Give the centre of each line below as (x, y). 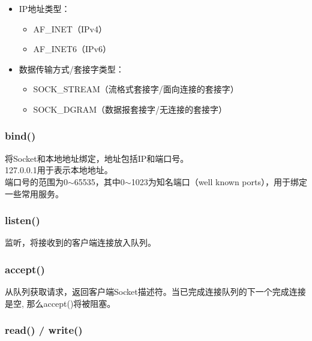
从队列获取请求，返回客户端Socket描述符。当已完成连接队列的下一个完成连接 (155, 292)
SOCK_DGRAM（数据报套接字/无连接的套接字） (130, 109)
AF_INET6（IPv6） (72, 49)
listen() (22, 220)
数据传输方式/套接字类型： (71, 69)
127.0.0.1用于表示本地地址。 (59, 170)
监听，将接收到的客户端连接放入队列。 (80, 242)
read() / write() (44, 330)
